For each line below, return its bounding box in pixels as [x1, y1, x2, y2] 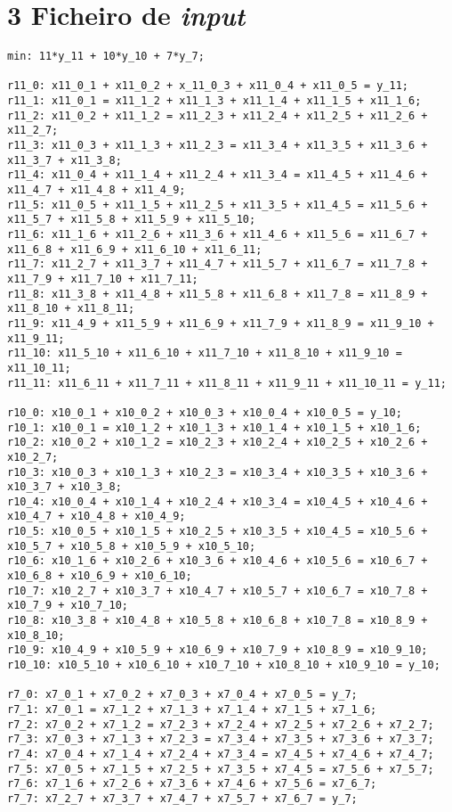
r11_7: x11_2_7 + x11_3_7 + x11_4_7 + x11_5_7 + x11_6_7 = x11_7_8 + [7, 258, 428, 271]
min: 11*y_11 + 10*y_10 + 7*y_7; [7, 50, 205, 63]
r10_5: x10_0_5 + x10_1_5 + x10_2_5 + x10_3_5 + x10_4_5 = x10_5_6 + [7, 525, 428, 538]
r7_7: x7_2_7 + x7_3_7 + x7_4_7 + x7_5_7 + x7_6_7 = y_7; [7, 791, 358, 805]
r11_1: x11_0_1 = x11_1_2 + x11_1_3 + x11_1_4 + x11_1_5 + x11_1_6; [7, 94, 422, 108]
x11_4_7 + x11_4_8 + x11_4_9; [7, 184, 186, 197]
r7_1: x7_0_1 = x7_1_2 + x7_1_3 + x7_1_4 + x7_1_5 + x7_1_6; [7, 703, 377, 716]
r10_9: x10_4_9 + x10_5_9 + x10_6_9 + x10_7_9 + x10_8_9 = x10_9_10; [7, 644, 428, 657]
